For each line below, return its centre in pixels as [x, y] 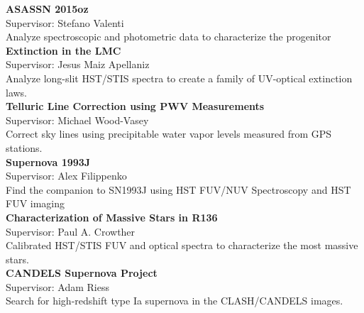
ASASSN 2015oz [47, 9]
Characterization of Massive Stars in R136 [112, 217]
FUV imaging [35, 203]
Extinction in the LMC [64, 50]
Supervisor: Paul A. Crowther [71, 231]
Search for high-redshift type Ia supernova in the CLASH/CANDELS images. [175, 301]
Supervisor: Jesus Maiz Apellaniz [78, 64]
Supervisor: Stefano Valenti [65, 22]
